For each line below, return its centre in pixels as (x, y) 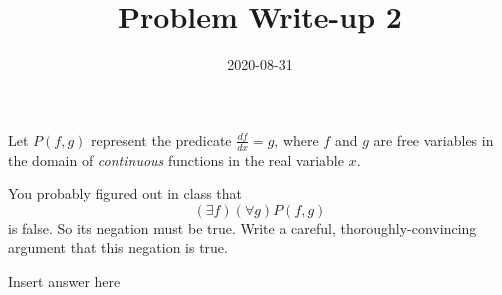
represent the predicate (161, 139)
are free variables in (433, 139)
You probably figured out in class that (125, 193)
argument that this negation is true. (118, 247)
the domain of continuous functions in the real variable (176, 159)
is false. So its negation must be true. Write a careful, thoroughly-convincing (242, 227)
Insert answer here (64, 280)
